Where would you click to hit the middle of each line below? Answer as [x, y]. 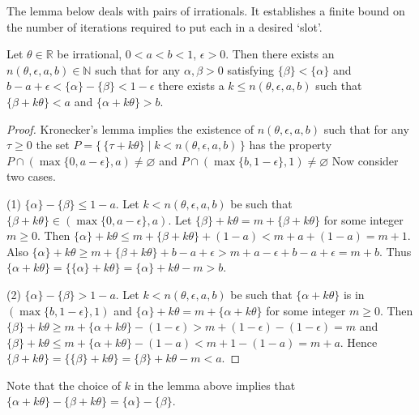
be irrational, [90, 54]
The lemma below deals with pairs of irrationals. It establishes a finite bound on [206, 11]
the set [53, 145]
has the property [291, 145]
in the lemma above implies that [215, 385]
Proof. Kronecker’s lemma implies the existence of [130, 128]
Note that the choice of [64, 385]
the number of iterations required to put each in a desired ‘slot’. [165, 26]
